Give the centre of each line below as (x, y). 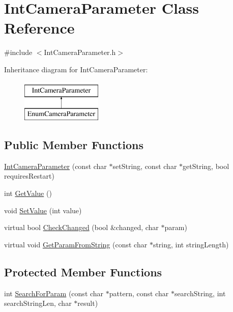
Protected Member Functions (83, 272)
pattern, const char (139, 293)
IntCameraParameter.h (80, 52)
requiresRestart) (29, 176)
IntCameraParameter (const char (55, 166)
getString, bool (206, 166)
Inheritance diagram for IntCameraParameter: (76, 69)
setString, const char (145, 166)
